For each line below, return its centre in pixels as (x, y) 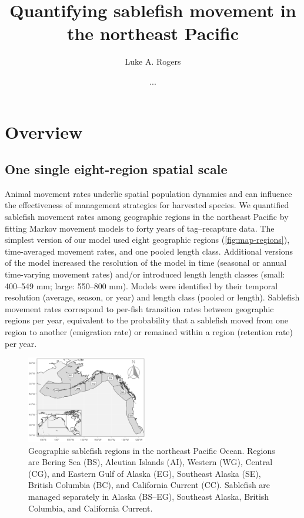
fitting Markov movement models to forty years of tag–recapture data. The (140, 228)
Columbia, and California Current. (91, 508)
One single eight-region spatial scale (116, 169)
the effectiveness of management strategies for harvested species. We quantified (147, 205)
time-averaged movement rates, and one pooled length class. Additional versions (149, 251)
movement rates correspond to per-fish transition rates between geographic (139, 308)
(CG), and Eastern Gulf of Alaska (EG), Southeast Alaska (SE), (145, 473)
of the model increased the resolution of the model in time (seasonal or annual (146, 263)
